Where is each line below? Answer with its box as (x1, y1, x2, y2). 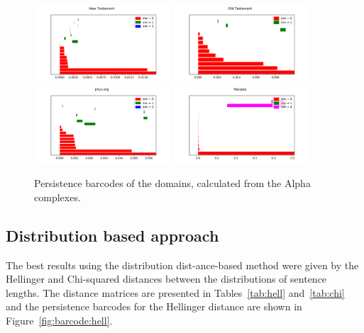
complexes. (34, 189, 81, 204)
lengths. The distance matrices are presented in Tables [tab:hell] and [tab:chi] (6, 285, 345, 300)
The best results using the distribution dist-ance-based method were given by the (6, 257, 359, 272)
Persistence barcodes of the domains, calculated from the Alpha (34, 176, 311, 191)
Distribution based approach (6, 224, 219, 246)
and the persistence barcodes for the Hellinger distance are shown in (6, 299, 302, 314)
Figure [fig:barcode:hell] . (6, 312, 113, 327)
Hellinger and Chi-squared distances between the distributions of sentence (6, 271, 327, 286)
